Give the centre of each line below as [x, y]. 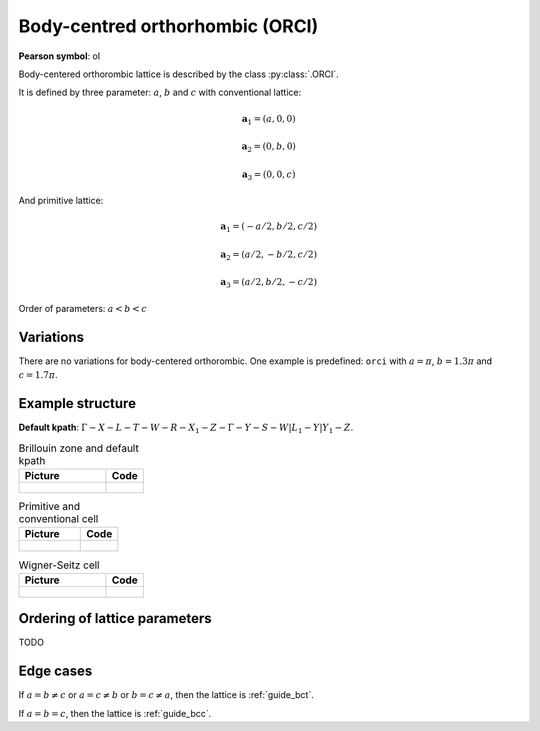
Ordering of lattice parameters [115, 618]
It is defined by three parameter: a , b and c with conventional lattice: [160, 92]
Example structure [77, 403]
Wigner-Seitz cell [59, 565]
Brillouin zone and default [78, 448]
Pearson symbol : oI [59, 56]
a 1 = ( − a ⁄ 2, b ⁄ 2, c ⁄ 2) [269, 228]
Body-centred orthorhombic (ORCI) [168, 26]
